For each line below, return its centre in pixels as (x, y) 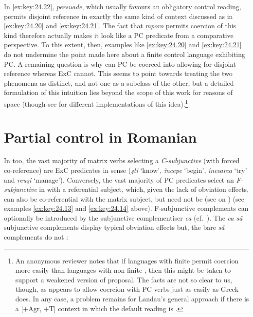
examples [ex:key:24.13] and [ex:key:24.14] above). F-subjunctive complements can (126, 208)
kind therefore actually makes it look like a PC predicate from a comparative (119, 35)
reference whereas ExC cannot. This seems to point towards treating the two (118, 73)
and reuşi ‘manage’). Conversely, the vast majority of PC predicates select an (119, 179)
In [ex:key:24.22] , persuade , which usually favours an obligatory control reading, (123, 6)
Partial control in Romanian (100, 137)
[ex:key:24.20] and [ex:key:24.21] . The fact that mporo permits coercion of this (120, 26)
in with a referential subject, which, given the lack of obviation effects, (144, 189)
